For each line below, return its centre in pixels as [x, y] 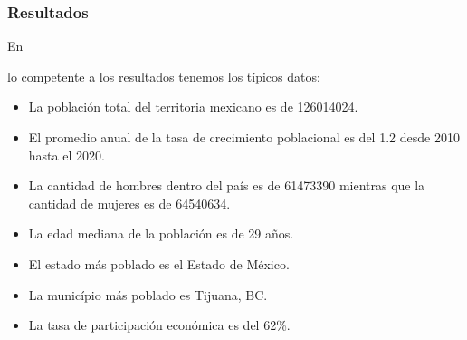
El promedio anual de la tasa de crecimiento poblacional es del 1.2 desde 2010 [244, 137]
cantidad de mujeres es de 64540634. [129, 203]
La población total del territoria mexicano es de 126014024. [193, 107]
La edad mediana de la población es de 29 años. [161, 233]
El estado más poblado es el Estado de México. [159, 263]
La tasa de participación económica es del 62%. [159, 325]
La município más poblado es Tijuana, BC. [148, 294]
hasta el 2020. [67, 155]
